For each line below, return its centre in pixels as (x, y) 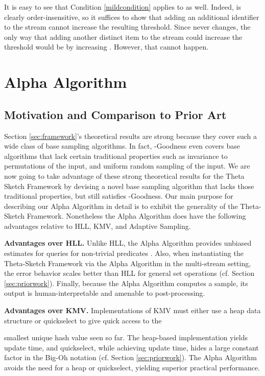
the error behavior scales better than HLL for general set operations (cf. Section (129, 273)
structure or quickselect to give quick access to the (83, 320)
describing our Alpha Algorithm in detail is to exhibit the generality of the (121, 206)
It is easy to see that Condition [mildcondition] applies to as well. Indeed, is (123, 7)
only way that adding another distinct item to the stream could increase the (123, 37)
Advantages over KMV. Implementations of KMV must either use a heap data (132, 310)
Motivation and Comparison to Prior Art (115, 114)
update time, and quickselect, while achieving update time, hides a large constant (131, 347)
